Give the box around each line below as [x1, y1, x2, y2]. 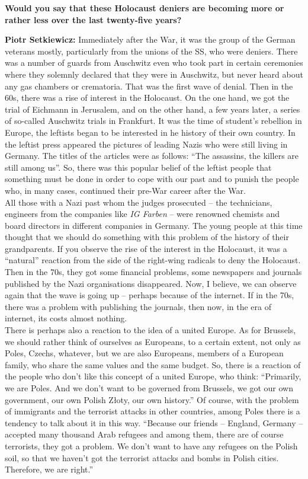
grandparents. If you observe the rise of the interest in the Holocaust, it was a [5, 242, 287, 254]
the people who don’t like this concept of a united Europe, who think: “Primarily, [5, 370, 301, 382]
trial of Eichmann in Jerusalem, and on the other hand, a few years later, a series [5, 103, 300, 115]
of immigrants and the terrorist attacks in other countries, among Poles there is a [5, 405, 300, 417]
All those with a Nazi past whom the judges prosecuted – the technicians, [5, 196, 272, 208]
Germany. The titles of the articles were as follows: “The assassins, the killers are [5, 149, 299, 162]
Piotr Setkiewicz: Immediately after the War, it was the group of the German [5, 33, 296, 46]
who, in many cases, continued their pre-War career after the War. [5, 184, 246, 196]
